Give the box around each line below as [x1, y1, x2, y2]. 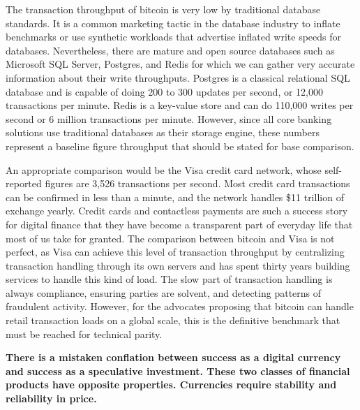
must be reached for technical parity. [6, 326, 163, 341]
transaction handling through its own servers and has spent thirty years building [6, 258, 350, 272]
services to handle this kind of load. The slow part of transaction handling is [6, 272, 333, 286]
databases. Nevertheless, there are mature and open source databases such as [6, 43, 335, 57]
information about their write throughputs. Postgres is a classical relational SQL [6, 70, 350, 85]
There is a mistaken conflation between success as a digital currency [6, 350, 341, 365]
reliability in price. [6, 391, 97, 406]
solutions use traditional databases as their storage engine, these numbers [6, 125, 320, 140]
